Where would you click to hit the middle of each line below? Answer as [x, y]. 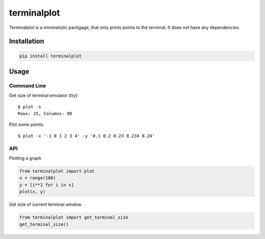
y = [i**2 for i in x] [47, 185]
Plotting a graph [25, 158]
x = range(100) [38, 178]
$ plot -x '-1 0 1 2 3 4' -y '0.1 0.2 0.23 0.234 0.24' [86, 136]
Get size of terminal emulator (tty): [44, 96]
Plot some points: [26, 124]
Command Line [27, 86]
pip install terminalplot [51, 56]
